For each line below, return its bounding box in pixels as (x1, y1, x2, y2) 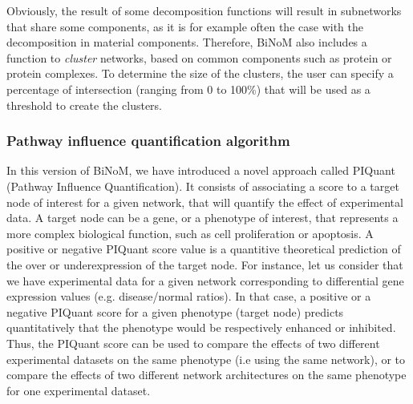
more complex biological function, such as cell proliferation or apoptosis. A (6, 224, 374, 241)
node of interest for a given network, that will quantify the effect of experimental (6, 193, 403, 210)
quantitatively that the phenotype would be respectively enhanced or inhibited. (6, 319, 396, 336)
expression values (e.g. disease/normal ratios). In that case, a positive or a (6, 288, 371, 305)
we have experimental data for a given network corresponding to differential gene (6, 272, 404, 289)
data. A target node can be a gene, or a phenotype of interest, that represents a (6, 209, 399, 226)
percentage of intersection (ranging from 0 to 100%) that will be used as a (6, 80, 370, 97)
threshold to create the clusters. (6, 96, 162, 113)
